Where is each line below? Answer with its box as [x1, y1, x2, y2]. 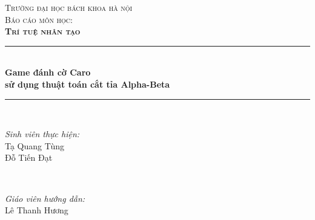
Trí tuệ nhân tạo [5, 25, 81, 37]
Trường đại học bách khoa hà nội [5, 1, 133, 13]
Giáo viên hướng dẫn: [5, 192, 85, 204]
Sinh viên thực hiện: [5, 128, 80, 140]
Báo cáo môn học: [5, 13, 73, 25]
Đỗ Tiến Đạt [5, 151, 53, 164]
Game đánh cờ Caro [5, 66, 91, 79]
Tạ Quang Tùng [5, 139, 65, 152]
